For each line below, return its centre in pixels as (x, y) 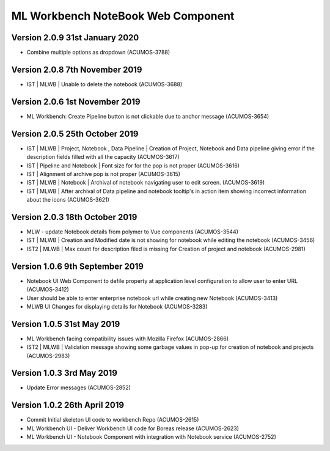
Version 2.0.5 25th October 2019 (75, 134)
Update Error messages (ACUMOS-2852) (79, 387)
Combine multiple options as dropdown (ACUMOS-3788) (98, 53)
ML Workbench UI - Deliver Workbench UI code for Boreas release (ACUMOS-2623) (133, 428)
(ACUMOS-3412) (48, 290)
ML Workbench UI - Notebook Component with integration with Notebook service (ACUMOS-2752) (151, 437)
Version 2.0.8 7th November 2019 (77, 69)
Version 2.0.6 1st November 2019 (76, 102)
